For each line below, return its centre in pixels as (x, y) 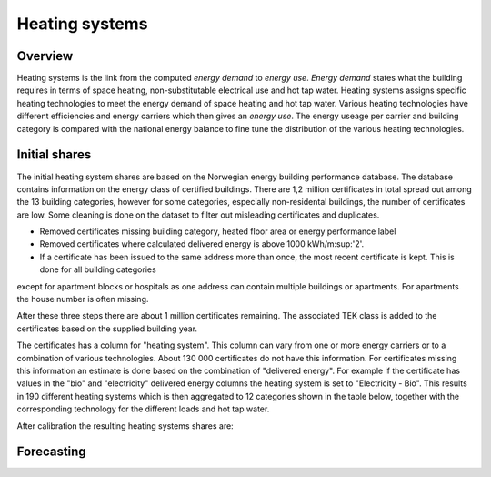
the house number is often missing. (83, 299)
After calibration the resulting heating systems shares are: (125, 426)
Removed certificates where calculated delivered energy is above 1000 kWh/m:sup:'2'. (202, 244)
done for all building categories (98, 269)
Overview (45, 56)
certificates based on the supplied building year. (107, 329)
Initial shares (54, 155)
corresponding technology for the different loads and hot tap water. (143, 409)
